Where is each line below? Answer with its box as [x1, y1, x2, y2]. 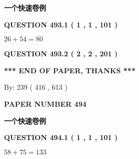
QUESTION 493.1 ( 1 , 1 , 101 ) [4, 19, 118, 29]
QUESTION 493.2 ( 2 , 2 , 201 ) [4, 48, 118, 59]
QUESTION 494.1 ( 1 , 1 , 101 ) [4, 132, 118, 143]
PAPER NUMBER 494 [4, 98, 86, 109]
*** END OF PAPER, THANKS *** [4, 65, 135, 75]
